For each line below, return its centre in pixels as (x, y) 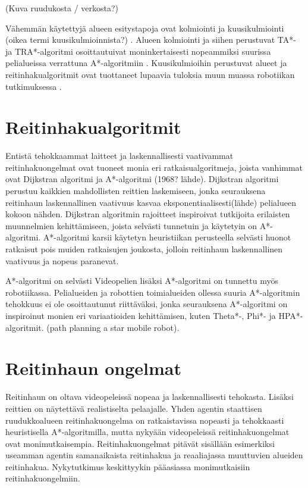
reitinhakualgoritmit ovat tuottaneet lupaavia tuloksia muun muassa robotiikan (150, 74)
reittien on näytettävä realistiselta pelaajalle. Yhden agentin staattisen (134, 408)
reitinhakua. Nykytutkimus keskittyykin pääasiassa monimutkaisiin (128, 466)
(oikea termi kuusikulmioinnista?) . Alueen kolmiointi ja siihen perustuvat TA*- (151, 40)
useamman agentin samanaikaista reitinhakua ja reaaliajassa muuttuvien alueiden (154, 455)
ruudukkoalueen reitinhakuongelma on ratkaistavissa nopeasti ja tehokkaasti (145, 420)
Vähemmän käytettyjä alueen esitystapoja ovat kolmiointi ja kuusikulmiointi (145, 28)
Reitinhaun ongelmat (94, 368)
